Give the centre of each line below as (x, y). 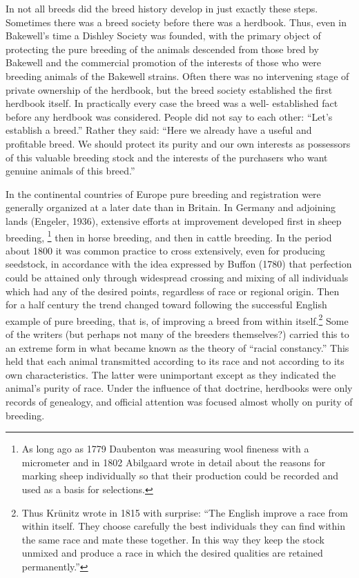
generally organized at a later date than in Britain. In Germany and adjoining (171, 207)
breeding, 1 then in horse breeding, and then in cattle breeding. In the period (169, 236)
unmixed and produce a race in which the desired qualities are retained (172, 553)
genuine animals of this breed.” (70, 171)
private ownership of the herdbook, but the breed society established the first (169, 89)
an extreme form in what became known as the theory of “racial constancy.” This (177, 347)
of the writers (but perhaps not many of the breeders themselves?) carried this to (177, 333)
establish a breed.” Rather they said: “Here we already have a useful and (159, 130)
